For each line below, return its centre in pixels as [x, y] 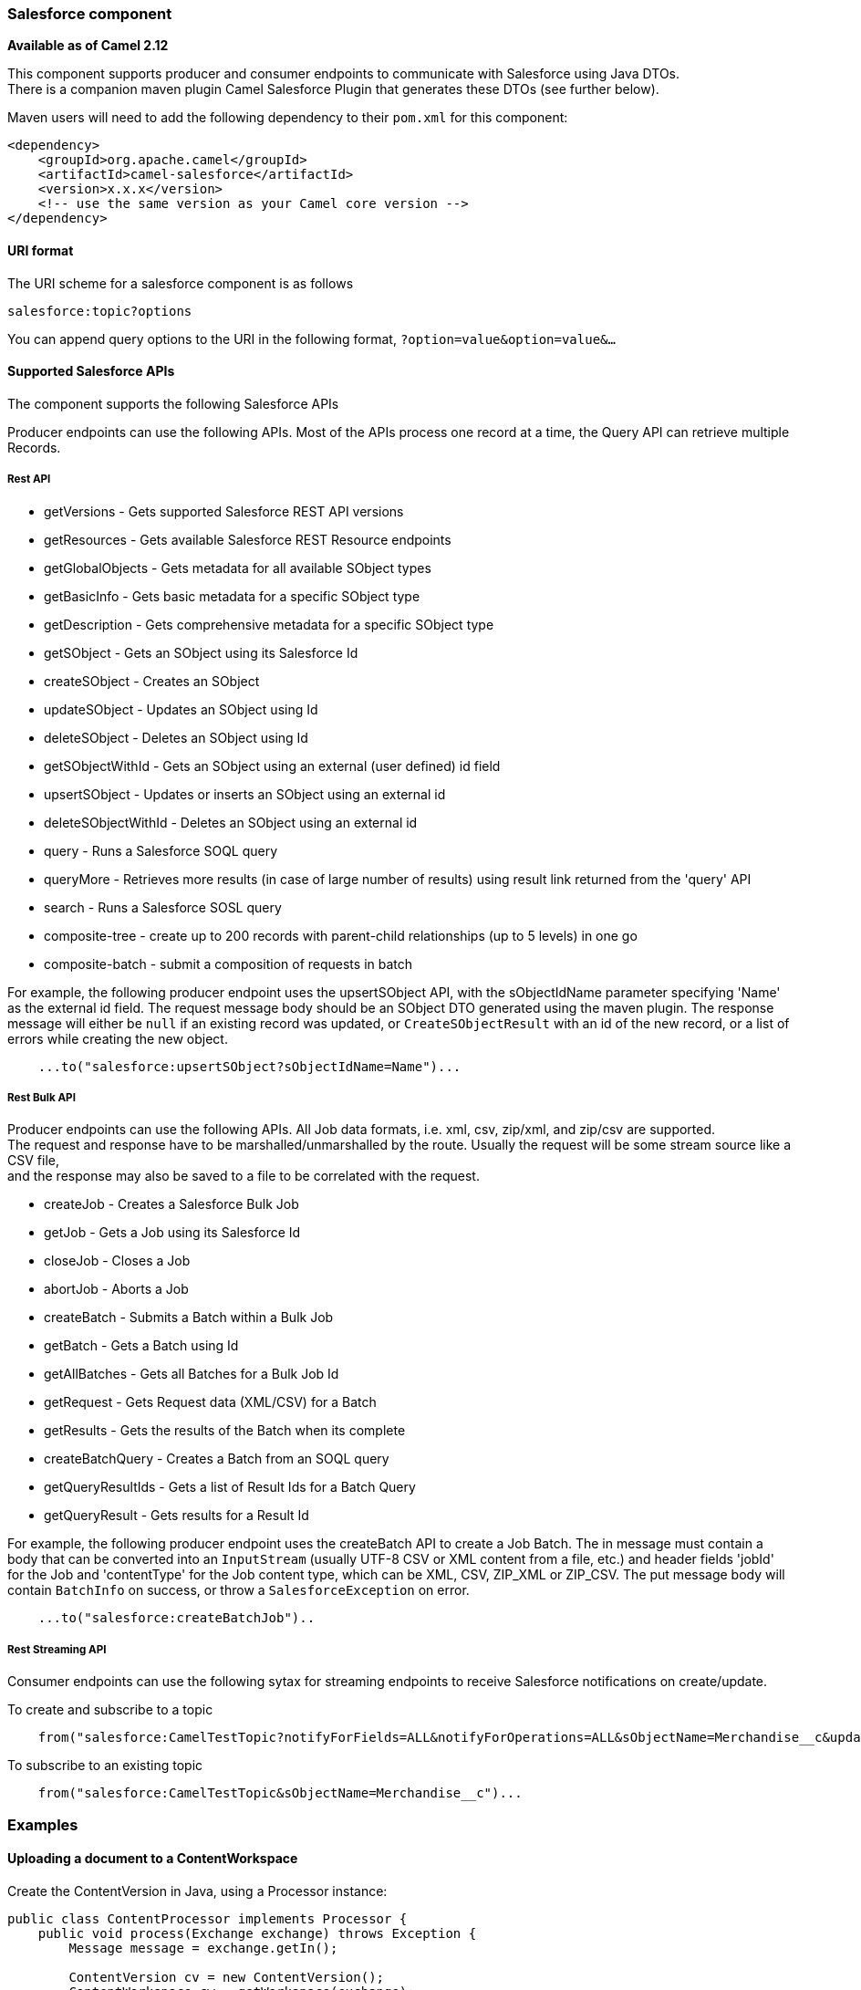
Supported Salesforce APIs [91, 371]
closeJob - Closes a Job [117, 1261]
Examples [43, 1824]
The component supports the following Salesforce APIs [173, 403]
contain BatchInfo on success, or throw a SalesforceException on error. [239, 1590]
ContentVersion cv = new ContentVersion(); [227, 1977]
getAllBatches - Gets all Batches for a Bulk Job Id [192, 1374]
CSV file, [33, 1161]
